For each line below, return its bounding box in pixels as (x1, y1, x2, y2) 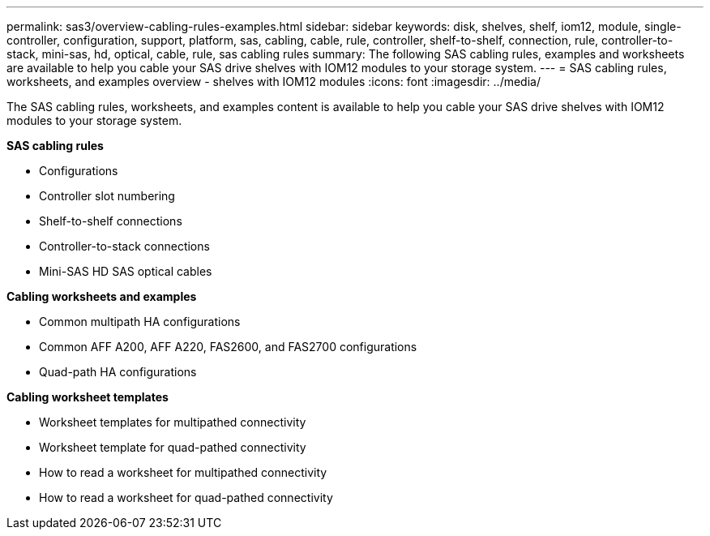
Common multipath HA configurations (39, 315, 241, 328)
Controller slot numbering (39, 189, 175, 203)
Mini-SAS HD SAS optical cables (39, 264, 212, 278)
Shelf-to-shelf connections (39, 214, 182, 228)
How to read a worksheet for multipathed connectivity (39, 465, 327, 479)
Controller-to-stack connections (39, 239, 210, 253)
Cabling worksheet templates (6, 390, 169, 404)
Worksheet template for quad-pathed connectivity (39, 440, 306, 454)
